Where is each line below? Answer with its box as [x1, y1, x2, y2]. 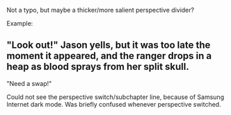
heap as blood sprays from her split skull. [6, 61, 189, 73]
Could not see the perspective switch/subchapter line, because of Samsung [6, 93, 224, 101]
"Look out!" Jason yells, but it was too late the [6, 39, 211, 51]
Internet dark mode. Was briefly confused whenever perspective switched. [6, 100, 221, 108]
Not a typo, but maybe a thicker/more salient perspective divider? [6, 6, 195, 14]
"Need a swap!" [6, 79, 52, 87]
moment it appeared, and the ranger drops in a [6, 50, 212, 62]
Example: [6, 19, 33, 27]
